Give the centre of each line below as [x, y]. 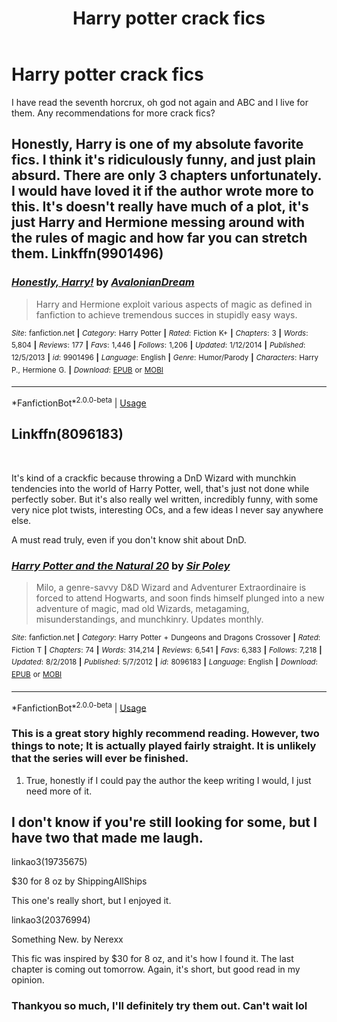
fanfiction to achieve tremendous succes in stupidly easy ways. [166, 314]
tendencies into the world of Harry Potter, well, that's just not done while [160, 488]
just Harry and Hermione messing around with [158, 222]
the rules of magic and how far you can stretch [159, 238]
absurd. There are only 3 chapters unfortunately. [166, 175]
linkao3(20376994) [51, 920]
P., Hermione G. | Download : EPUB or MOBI [87, 370]
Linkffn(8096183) [67, 434]
